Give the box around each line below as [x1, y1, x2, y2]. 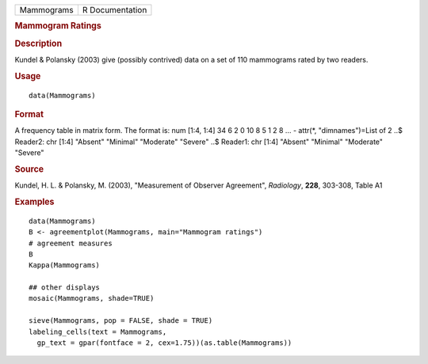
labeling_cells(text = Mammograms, [29, 327, 167, 336]
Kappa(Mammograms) [29, 261, 101, 270]
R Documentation [82, 5, 147, 15]
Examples [14, 196, 55, 207]
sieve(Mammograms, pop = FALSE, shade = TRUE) [29, 317, 213, 325]
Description [14, 38, 63, 49]
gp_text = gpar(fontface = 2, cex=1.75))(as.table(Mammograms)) [36, 339, 292, 347]
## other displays [29, 283, 101, 292]
